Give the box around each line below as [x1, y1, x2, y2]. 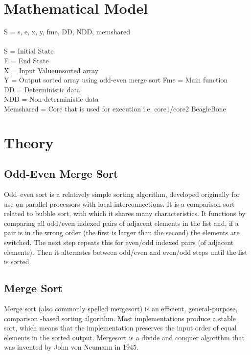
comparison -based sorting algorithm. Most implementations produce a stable [4, 313, 236, 323]
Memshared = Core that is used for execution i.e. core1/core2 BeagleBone [4, 103, 226, 113]
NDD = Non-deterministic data [4, 94, 99, 104]
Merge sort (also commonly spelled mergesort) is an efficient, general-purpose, [4, 303, 238, 313]
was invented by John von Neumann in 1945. [4, 342, 138, 352]
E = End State [4, 55, 49, 65]
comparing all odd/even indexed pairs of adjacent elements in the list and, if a [4, 218, 239, 228]
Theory [4, 132, 54, 152]
